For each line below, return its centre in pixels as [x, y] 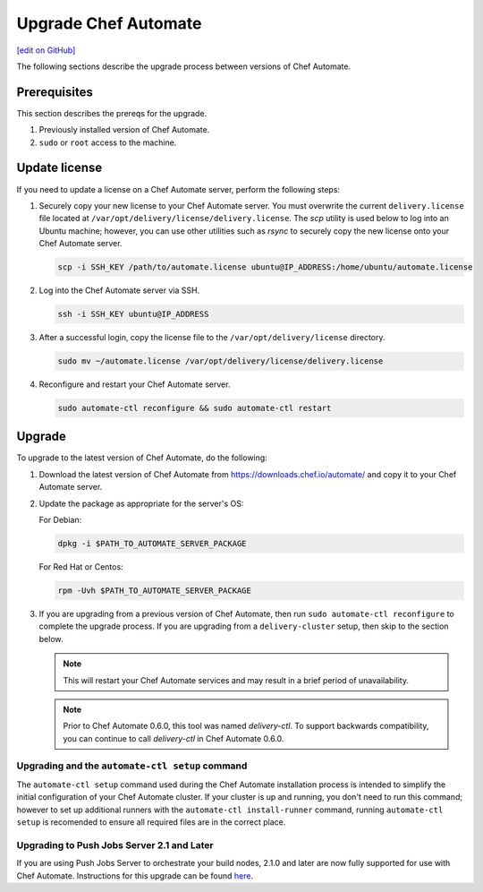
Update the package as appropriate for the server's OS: [141, 503]
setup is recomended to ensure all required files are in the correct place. [151, 822]
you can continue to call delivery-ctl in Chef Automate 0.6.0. [174, 738]
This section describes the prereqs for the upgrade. [112, 113]
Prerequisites [55, 92]
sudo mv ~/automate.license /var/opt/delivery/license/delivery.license [220, 361]
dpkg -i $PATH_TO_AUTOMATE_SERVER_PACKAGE [152, 544]
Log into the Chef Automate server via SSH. [119, 290]
